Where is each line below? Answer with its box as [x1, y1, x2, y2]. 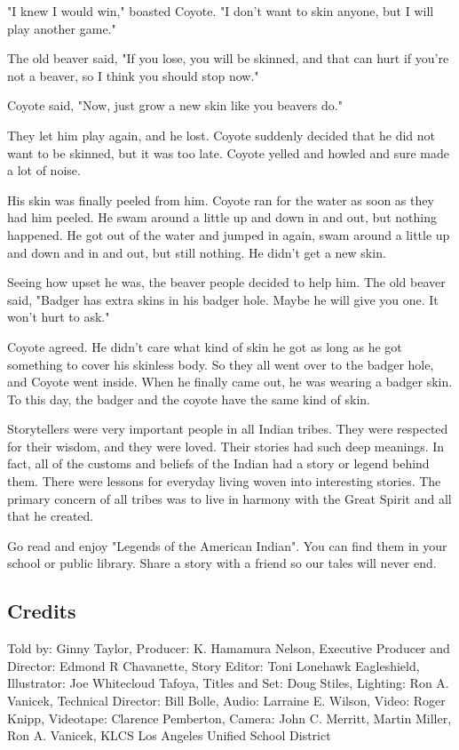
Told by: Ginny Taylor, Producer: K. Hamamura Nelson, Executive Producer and [7, 639, 450, 658]
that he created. [7, 507, 94, 525]
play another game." [7, 19, 116, 37]
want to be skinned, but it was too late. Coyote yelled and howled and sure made [7, 143, 450, 162]
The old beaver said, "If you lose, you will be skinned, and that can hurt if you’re [7, 49, 449, 68]
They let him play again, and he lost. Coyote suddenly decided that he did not [7, 125, 436, 144]
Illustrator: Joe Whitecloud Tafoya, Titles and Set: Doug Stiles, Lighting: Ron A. [7, 674, 449, 692]
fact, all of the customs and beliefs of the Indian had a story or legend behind [7, 454, 430, 473]
